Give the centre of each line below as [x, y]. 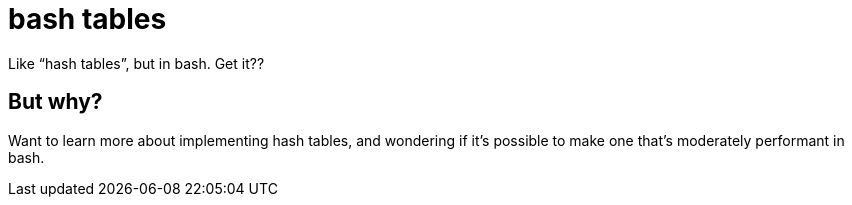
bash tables [87, 19]
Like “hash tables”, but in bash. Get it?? [136, 63]
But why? [55, 102]
